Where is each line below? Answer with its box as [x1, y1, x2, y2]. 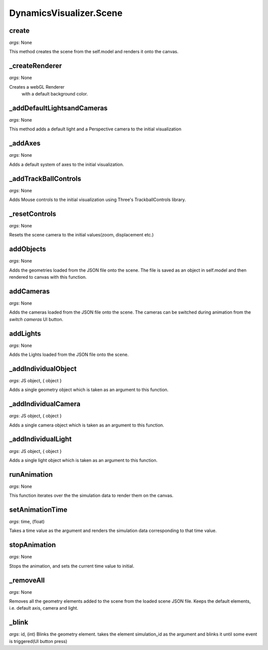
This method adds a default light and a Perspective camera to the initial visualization [9, 126, 182, 132]
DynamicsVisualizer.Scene [9, 7, 123, 18]
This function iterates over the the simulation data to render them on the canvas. [9, 493, 174, 499]
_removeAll [9, 576, 45, 584]
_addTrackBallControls [9, 174, 81, 183]
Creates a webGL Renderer [9, 84, 65, 90]
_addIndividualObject [9, 364, 77, 373]
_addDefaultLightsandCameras [9, 104, 108, 112]
